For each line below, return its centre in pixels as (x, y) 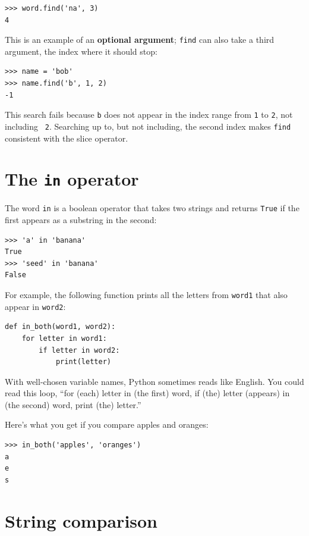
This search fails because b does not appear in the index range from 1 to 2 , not (149, 115)
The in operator (72, 179)
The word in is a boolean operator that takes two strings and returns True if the (152, 208)
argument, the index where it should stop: (81, 51)
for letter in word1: (64, 338)
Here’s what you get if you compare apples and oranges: (107, 424)
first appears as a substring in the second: (81, 220)
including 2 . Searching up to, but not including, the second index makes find (148, 126)
